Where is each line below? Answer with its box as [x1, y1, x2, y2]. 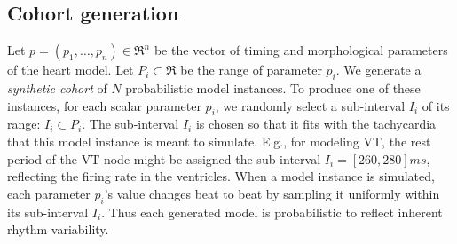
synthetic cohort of [7, 79, 107, 97]
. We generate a [335, 60, 422, 79]
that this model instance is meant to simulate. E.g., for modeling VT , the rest [7, 131, 431, 150]
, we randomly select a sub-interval [215, 96, 406, 114]
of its [422, 96, 450, 114]
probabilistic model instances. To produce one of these [125, 79, 421, 97]
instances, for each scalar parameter [7, 96, 201, 114]
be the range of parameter [180, 60, 322, 79]
